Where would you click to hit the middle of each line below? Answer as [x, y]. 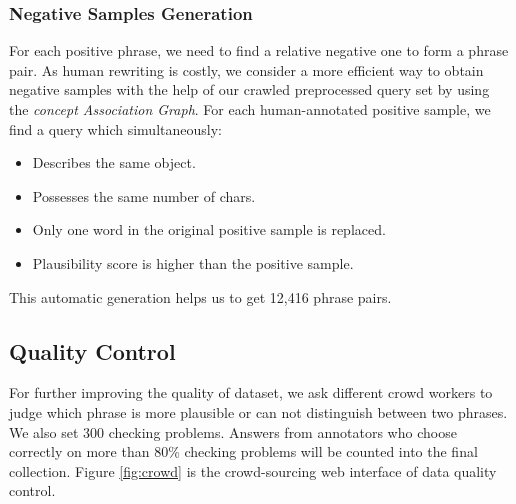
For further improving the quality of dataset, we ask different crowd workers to [251, 392]
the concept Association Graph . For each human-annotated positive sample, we [250, 109]
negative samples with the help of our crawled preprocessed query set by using [249, 89]
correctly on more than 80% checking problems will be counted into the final [243, 451]
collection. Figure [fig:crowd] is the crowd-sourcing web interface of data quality [253, 470]
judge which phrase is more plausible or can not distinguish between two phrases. [258, 411]
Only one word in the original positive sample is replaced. [209, 229]
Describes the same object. [114, 162]
